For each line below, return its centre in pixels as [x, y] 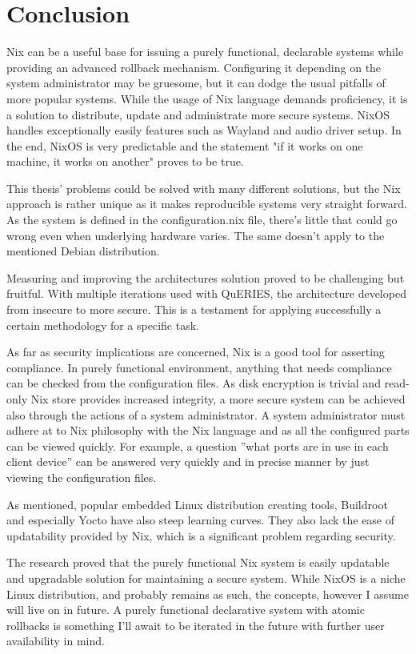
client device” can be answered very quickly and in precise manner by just [188, 461]
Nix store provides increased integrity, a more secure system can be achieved [218, 399]
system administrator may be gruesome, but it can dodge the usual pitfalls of [196, 83]
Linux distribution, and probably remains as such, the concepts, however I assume [208, 594]
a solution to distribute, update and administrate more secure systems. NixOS [198, 114]
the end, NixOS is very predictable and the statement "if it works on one [185, 145]
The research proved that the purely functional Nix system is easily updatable [198, 562]
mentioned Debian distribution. [83, 251]
